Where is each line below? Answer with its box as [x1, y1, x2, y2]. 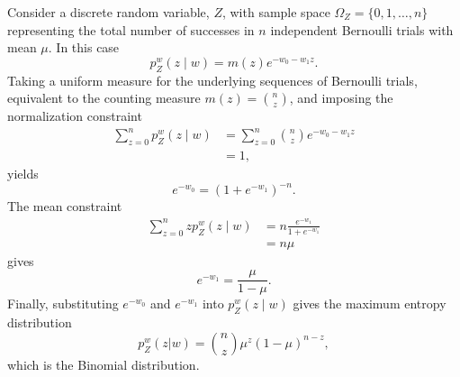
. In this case [48, 38, 120, 57]
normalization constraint [7, 106, 142, 125]
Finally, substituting [7, 294, 119, 313]
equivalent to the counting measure [7, 88, 201, 107]
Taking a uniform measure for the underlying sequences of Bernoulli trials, [7, 70, 418, 89]
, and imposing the [289, 88, 393, 107]
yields [7, 164, 39, 183]
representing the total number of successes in [7, 20, 255, 39]
